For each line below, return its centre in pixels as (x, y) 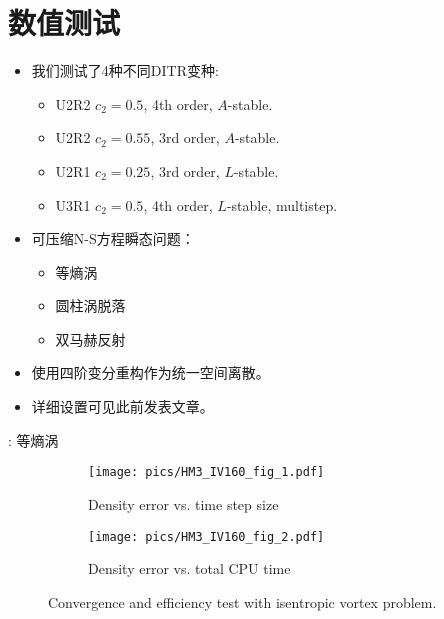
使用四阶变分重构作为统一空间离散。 (150, 372)
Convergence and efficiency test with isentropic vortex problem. (242, 601)
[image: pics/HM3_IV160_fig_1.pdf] (206, 472)
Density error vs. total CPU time (189, 568)
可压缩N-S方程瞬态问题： (113, 238)
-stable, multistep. (282, 204)
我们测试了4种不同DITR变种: (125, 70)
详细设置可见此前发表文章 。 (122, 406)
